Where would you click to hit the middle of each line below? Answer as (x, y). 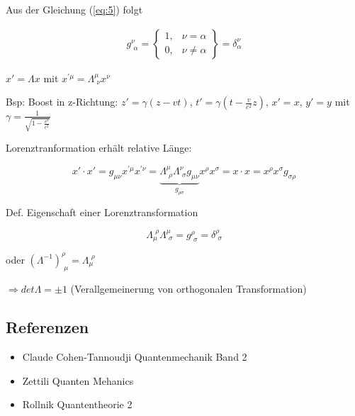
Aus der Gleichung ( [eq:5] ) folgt (74, 9)
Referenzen (47, 327)
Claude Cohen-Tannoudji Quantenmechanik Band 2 (135, 357)
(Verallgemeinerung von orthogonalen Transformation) (188, 289)
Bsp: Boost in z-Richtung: (62, 102)
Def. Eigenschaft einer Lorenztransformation (102, 212)
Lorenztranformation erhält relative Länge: (99, 148)
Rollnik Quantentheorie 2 (77, 404)
